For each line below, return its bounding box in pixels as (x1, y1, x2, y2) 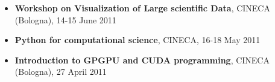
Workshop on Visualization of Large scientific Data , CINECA (14, 2, 270, 14)
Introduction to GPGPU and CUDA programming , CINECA (14, 53, 270, 66)
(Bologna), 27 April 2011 (14, 65, 107, 78)
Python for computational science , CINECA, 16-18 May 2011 (14, 34, 261, 46)
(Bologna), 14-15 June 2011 (14, 13, 116, 26)
